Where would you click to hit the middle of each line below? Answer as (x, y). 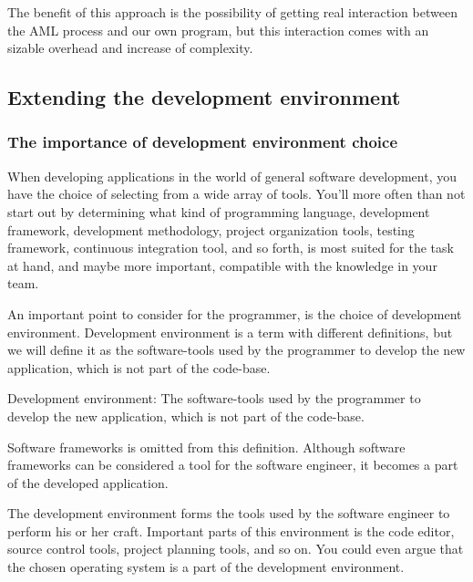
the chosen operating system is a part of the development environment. (206, 567)
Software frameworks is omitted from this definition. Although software (206, 447)
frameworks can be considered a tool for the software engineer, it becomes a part (233, 465)
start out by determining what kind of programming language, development (219, 211)
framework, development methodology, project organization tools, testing (211, 229)
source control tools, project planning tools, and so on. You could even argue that (236, 549)
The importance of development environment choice (203, 142)
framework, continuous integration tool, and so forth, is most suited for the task (231, 248)
